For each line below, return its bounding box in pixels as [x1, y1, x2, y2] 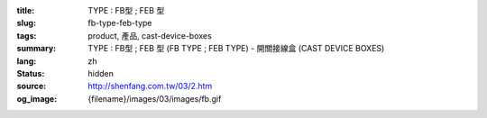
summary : [16, 43, 57, 54]
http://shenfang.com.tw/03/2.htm [87, 81, 213, 92]
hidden [87, 68, 115, 78]
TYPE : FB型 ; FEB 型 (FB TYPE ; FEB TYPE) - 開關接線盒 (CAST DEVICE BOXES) [87, 43, 385, 54]
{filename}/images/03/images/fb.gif [87, 93, 222, 104]
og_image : [16, 93, 58, 104]
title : [16, 5, 35, 15]
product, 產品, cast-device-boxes [87, 30, 212, 41]
